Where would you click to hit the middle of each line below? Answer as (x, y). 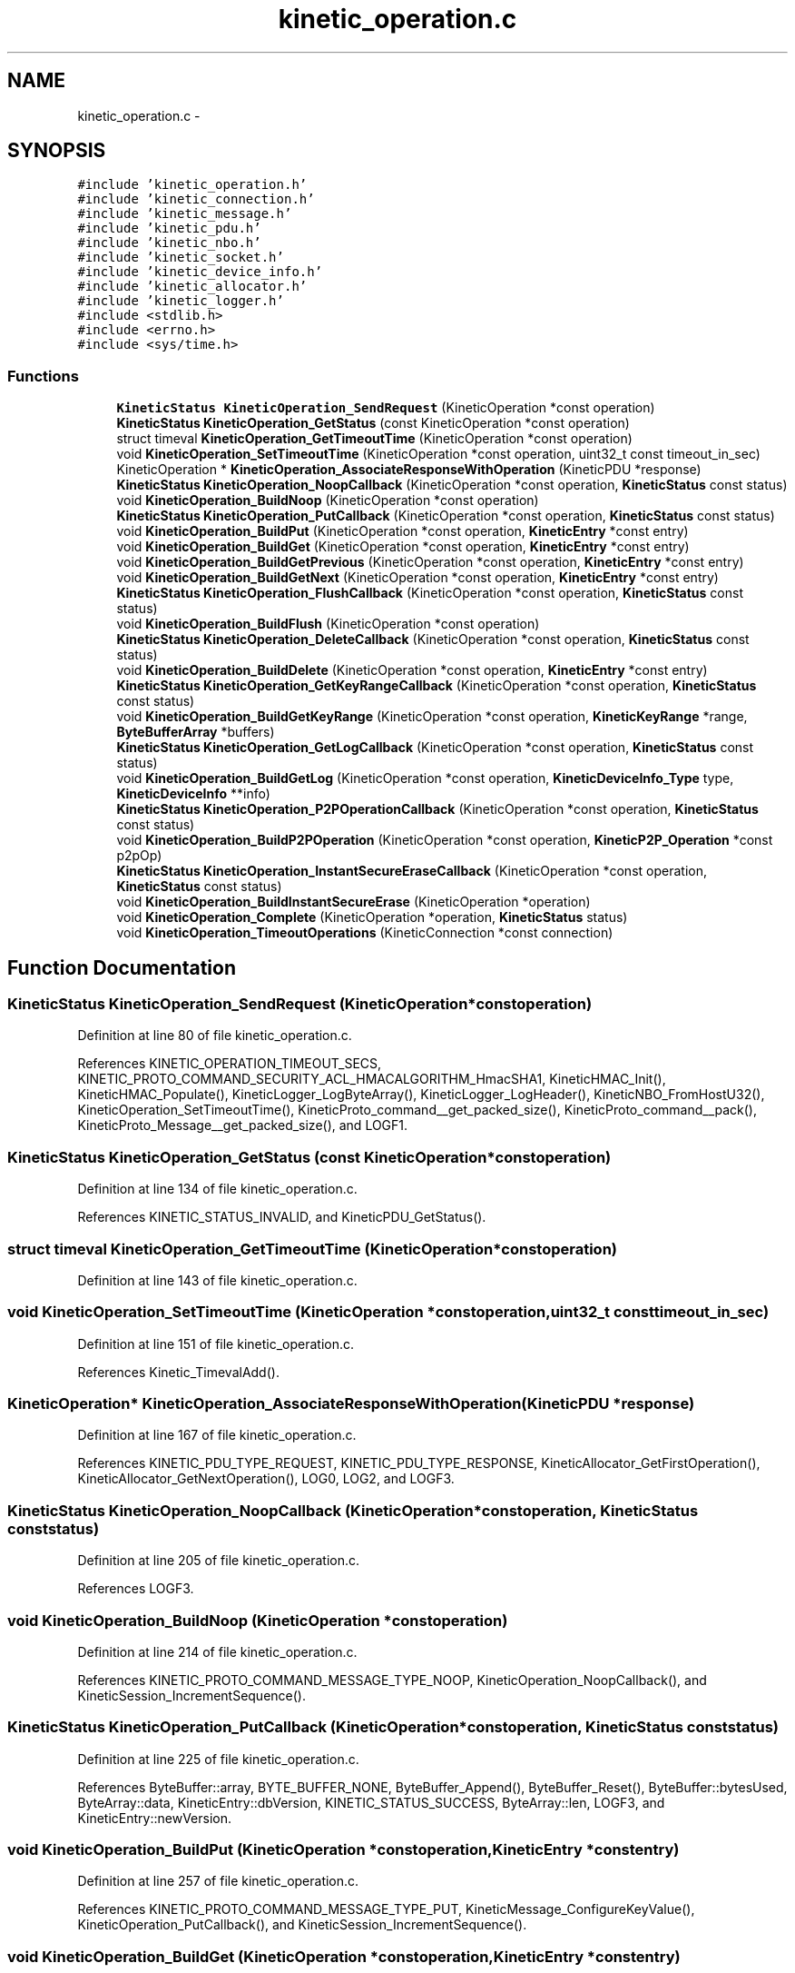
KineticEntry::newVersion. (154, 1818)
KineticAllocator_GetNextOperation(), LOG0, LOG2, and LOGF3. (266, 1479)
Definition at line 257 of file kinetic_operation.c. (218, 1881)
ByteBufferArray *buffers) (196, 732)
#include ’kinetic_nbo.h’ (169, 243)
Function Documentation (122, 967)
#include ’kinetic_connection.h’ (196, 199)
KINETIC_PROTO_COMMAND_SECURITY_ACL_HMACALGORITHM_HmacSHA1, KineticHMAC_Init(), (372, 1079)
